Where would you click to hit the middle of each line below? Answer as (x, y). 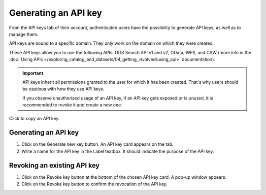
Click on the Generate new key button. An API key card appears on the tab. (98, 144)
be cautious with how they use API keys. (63, 89)
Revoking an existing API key (54, 165)
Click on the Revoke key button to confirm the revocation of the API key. (94, 184)
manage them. (24, 34)
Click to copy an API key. (34, 119)
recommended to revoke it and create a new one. (72, 105)
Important (33, 73)
